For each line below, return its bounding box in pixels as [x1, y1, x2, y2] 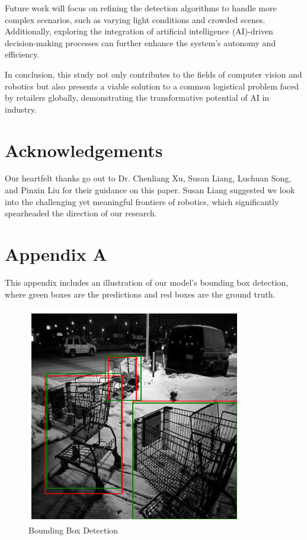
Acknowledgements [5, 138, 163, 162]
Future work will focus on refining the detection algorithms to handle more [5, 2, 277, 14]
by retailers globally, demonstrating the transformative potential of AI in [5, 91, 270, 104]
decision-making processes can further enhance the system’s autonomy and [5, 36, 276, 49]
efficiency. [5, 48, 40, 60]
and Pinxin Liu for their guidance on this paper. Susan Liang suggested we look [5, 184, 295, 196]
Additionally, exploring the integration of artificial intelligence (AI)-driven [5, 25, 273, 37]
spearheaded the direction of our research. [5, 207, 157, 219]
